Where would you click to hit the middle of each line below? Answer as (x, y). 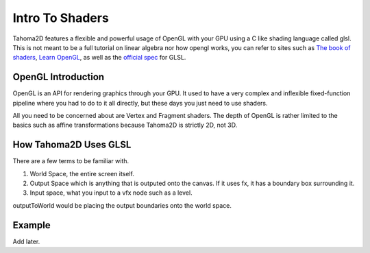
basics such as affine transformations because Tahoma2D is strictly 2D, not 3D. (125, 125)
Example (32, 225)
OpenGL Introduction (59, 77)
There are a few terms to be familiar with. (71, 161)
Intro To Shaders (61, 18)
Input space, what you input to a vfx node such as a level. (111, 193)
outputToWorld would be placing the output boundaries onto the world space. (122, 205)
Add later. (26, 241)
